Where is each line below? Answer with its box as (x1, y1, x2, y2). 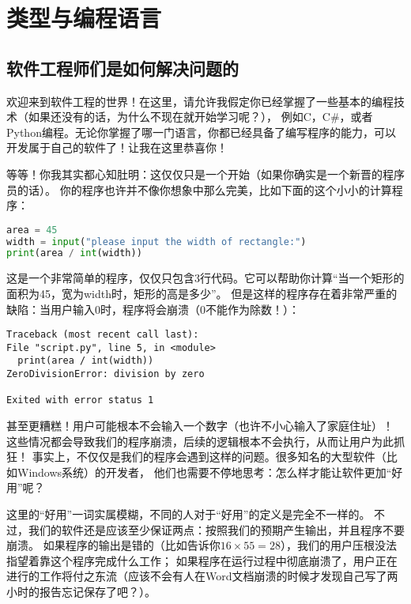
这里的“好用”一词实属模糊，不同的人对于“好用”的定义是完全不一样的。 (6, 506, 371, 523)
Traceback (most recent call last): (6, 329, 199, 341)
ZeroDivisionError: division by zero (6, 368, 205, 380)
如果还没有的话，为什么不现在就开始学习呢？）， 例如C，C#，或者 (28, 108, 373, 125)
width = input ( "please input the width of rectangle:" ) (6, 236, 307, 247)
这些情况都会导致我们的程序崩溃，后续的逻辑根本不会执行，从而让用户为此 (6, 432, 394, 449)
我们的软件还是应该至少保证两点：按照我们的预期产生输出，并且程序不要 (28, 521, 405, 538)
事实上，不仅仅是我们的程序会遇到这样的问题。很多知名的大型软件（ (32, 448, 386, 465)
